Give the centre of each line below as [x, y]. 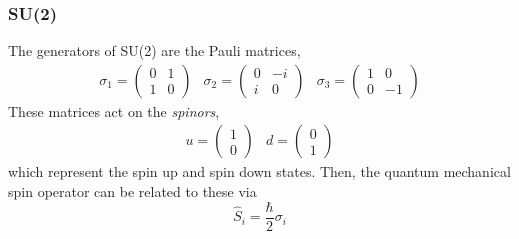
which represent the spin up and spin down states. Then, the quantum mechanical [259, 171]
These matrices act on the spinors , [114, 110]
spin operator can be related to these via [132, 191]
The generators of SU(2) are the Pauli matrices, [154, 50]
